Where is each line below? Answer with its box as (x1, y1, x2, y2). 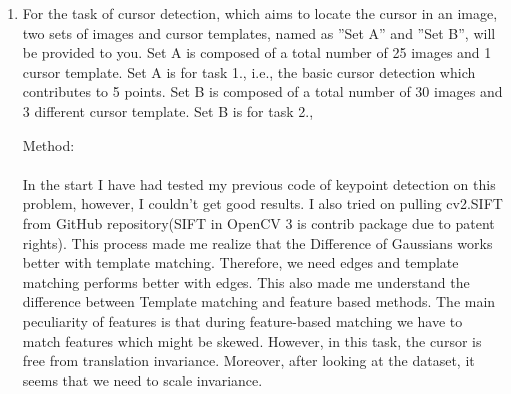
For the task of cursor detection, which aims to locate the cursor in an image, (22, 3, 498, 23)
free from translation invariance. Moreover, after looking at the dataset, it (22, 350, 475, 371)
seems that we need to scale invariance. (22, 369, 263, 390)
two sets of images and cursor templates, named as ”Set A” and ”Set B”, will (22, 22, 496, 43)
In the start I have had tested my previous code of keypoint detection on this (22, 173, 496, 194)
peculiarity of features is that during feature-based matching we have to (22, 310, 463, 331)
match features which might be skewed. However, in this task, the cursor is (22, 330, 482, 351)
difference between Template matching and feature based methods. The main (22, 291, 496, 312)
